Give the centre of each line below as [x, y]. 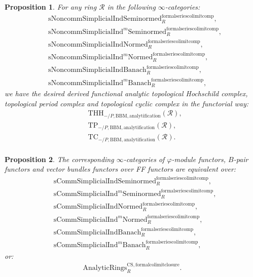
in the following [131, 7]
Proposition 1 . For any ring [51, 7]
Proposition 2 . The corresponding [59, 159]
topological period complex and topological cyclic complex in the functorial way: [127, 103]
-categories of [144, 159]
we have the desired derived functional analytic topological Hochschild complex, [126, 93]
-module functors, [199, 159]
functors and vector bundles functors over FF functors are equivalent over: [120, 169]
